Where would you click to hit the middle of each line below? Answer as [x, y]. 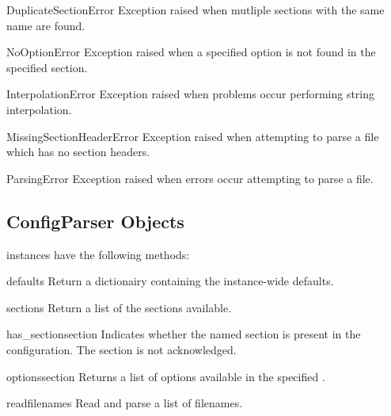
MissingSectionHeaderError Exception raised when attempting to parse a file [193, 136]
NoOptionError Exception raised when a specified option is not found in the [191, 52]
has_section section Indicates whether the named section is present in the [184, 334]
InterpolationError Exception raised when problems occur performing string [191, 94]
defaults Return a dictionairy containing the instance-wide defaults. [170, 281]
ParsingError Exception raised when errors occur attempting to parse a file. [190, 178]
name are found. [46, 25]
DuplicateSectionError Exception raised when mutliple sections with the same [195, 10]
